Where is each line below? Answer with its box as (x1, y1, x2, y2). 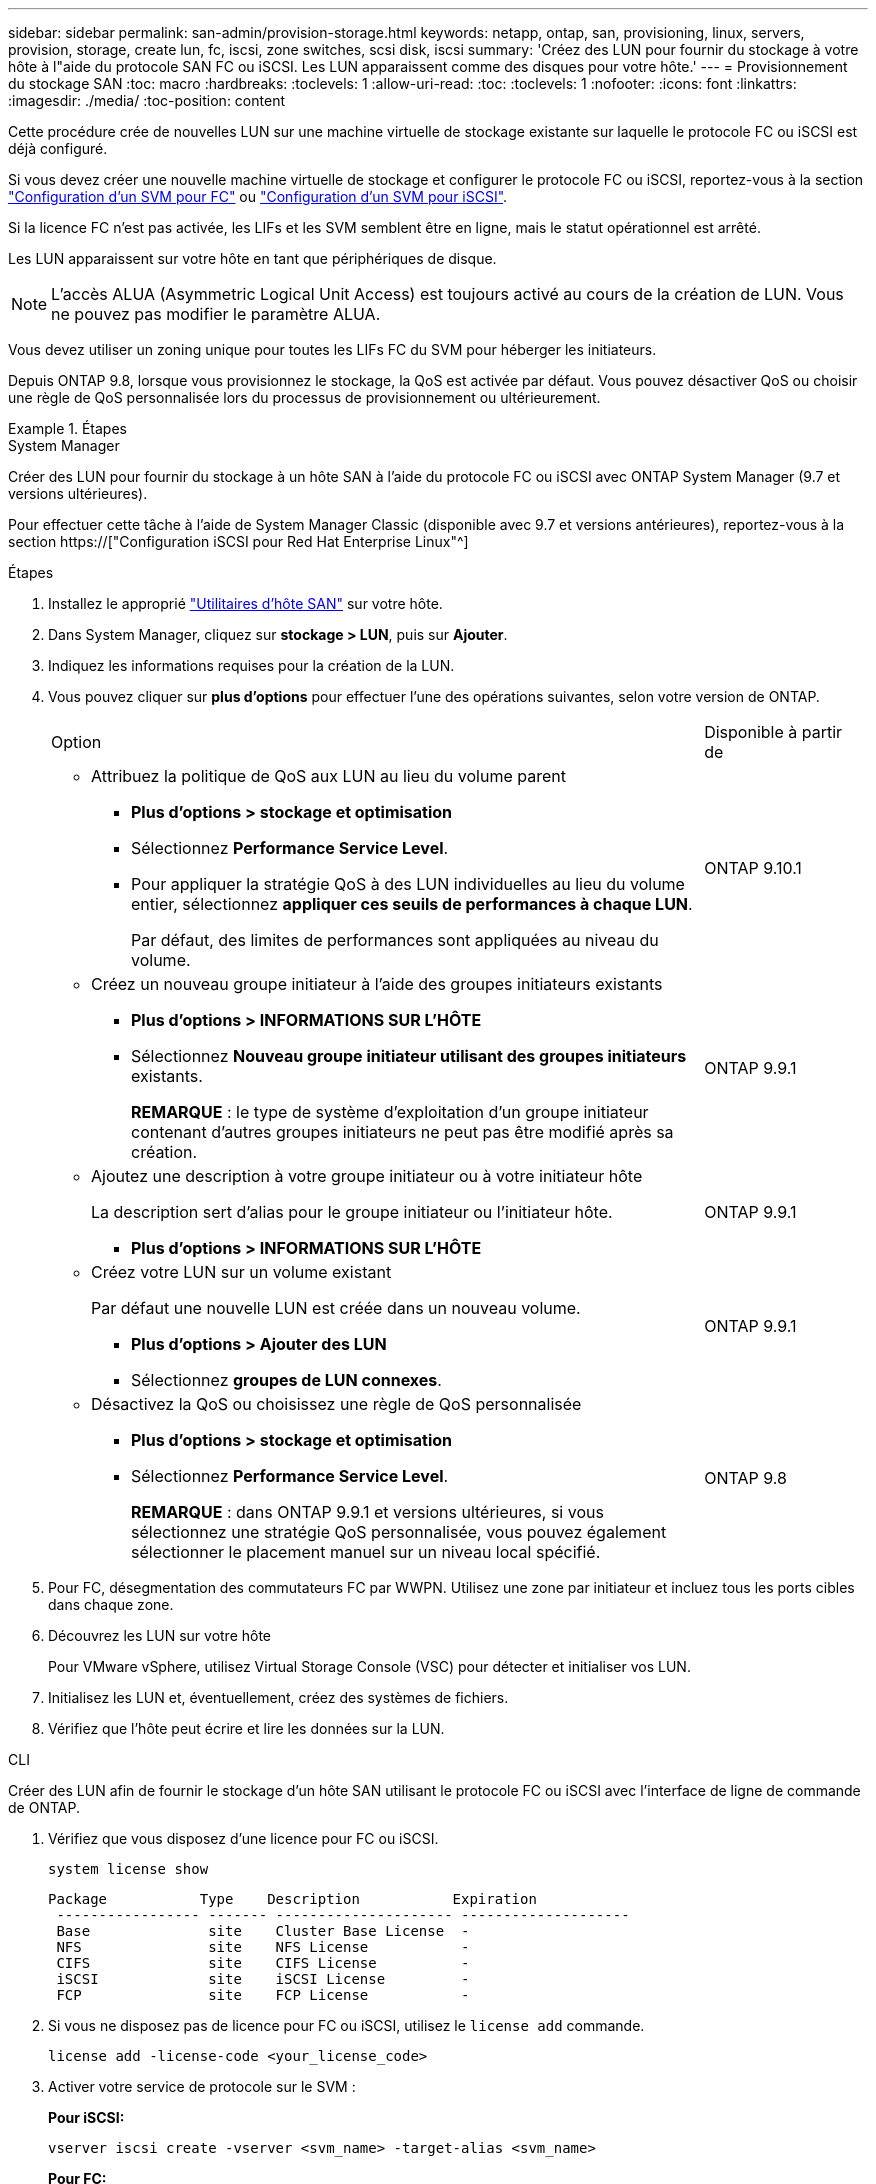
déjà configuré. (8, 140, 108, 157)
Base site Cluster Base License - (56, 1923, 470, 1939)
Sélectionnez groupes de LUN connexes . (131, 1370, 442, 1390)
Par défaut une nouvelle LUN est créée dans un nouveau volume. (91, 1298, 581, 1318)
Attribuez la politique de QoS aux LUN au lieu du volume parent (91, 766, 566, 786)
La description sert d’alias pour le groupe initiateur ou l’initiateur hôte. (91, 1202, 613, 1222)
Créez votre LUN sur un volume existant (91, 1262, 392, 1282)
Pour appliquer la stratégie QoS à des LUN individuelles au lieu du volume (131, 874, 685, 894)
